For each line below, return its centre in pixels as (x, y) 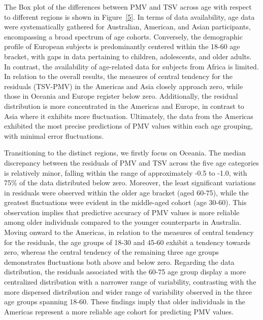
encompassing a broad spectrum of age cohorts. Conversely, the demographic (123, 36)
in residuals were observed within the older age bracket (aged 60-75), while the (126, 192)
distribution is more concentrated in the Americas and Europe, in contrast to (124, 106)
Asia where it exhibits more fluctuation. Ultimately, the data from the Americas (129, 116)
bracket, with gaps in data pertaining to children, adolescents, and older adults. (128, 56)
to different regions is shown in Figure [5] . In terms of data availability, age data (129, 16)
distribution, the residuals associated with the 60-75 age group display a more (125, 272)
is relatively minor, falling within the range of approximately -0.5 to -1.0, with (126, 172)
